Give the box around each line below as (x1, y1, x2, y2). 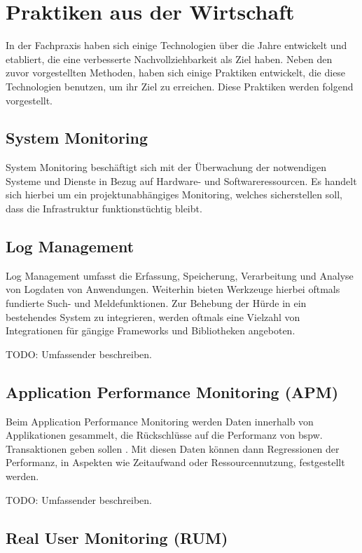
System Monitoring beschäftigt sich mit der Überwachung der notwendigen (6, 160, 327, 175)
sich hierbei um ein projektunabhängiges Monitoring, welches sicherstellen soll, (6, 187, 342, 202)
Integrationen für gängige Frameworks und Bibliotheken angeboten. (6, 323, 295, 338)
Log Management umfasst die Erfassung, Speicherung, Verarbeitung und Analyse (6, 268, 354, 282)
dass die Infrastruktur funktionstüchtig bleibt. (6, 201, 202, 216)
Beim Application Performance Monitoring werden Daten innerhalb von (6, 414, 314, 428)
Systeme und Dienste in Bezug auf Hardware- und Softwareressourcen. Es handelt (6, 173, 357, 188)
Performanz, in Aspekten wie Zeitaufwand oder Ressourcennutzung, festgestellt (6, 455, 345, 470)
